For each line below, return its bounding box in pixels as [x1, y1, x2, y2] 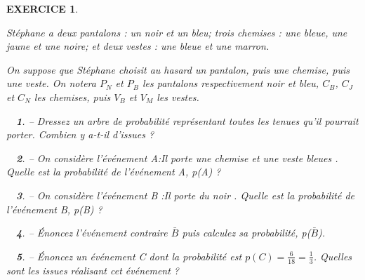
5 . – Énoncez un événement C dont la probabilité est [16, 248, 242, 263]
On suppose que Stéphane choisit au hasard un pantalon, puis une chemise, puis [6, 62, 350, 76]
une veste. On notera [6, 76, 96, 91]
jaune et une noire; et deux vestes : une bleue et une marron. [6, 39, 270, 53]
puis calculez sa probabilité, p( [182, 225, 311, 240]
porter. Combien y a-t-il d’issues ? [6, 127, 154, 142]
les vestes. [157, 89, 199, 104]
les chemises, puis [34, 89, 111, 104]
